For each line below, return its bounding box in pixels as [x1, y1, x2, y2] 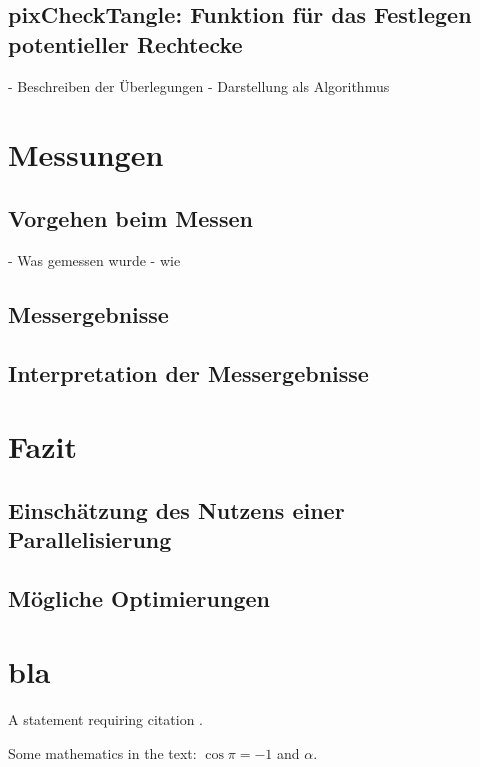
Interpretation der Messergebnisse [8, 357, 369, 388]
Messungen [8, 134, 164, 175]
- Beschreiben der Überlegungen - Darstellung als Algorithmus [8, 75, 390, 96]
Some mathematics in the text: [8, 742, 197, 763]
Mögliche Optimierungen [8, 582, 270, 613]
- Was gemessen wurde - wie [8, 249, 181, 270]
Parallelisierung [8, 524, 172, 555]
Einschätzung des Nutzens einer [8, 494, 345, 525]
